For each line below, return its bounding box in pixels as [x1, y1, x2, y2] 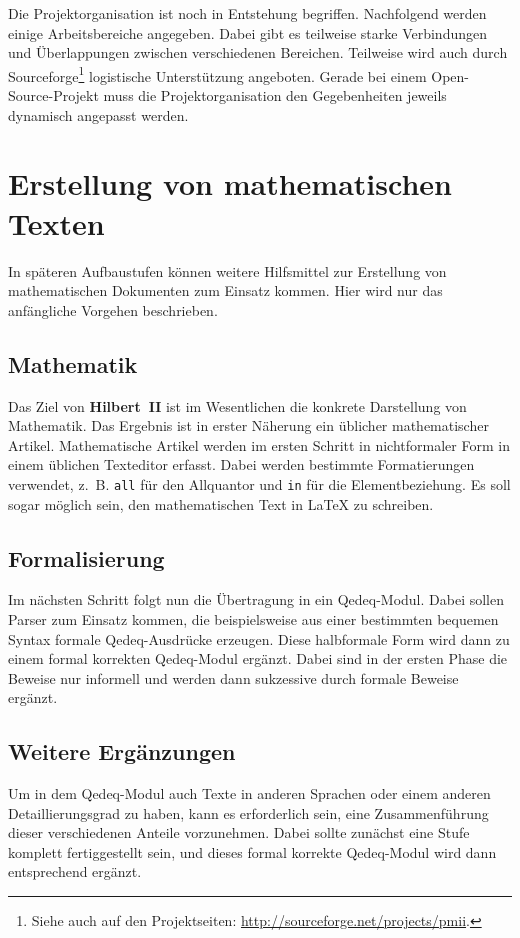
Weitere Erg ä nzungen [8, 736, 236, 767]
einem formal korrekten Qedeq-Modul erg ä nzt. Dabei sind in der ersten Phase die [8, 648, 508, 669]
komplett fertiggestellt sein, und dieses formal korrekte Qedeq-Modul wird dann [8, 841, 497, 862]
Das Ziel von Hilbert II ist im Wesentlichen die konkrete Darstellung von [8, 395, 467, 416]
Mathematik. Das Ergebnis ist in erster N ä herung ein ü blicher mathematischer [8, 415, 489, 436]
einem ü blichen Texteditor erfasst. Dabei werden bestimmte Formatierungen [8, 454, 475, 475]
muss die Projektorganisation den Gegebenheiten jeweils [103, 85, 447, 106]
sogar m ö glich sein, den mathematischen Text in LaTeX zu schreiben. [8, 493, 434, 514]
